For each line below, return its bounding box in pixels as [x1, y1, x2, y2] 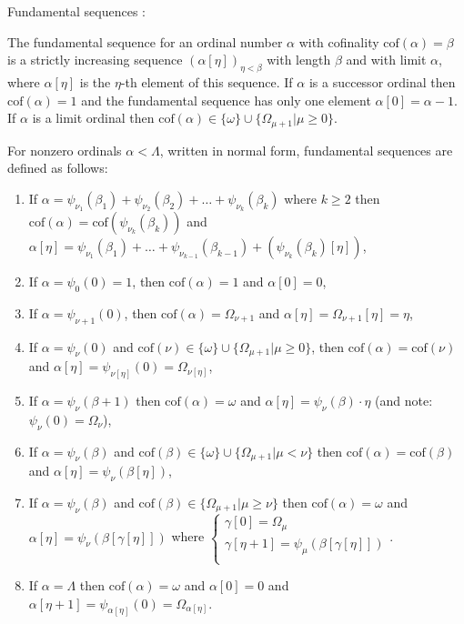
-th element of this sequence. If [120, 72, 293, 91]
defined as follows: [7, 158, 108, 177]
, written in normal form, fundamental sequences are [159, 140, 453, 159]
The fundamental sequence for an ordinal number [7, 32, 283, 51]
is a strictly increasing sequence [7, 50, 183, 69]
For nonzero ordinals [7, 140, 122, 159]
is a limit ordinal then [32, 108, 155, 127]
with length [267, 50, 331, 69]
